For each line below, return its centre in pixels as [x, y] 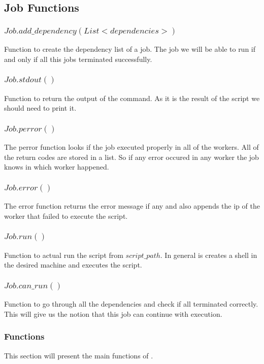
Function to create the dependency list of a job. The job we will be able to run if [130, 49]
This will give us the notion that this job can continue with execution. [113, 313]
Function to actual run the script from [64, 255]
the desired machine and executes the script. [73, 265]
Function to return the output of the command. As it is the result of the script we [132, 98]
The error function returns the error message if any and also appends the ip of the [132, 206]
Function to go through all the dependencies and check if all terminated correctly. [131, 304]
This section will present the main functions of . [79, 355]
